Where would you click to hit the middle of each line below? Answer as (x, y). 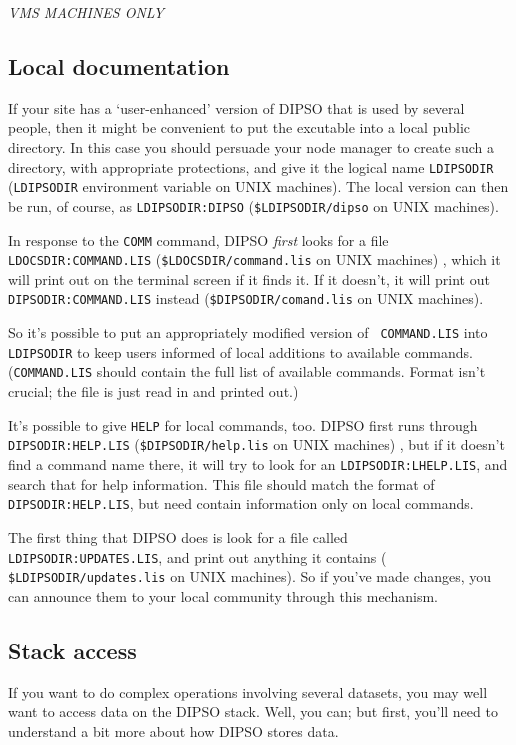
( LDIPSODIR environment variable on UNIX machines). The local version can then (258, 186)
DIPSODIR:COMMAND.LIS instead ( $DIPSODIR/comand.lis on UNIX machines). (246, 298)
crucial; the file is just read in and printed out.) (153, 391)
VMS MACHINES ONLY (86, 12)
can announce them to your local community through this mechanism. (223, 595)
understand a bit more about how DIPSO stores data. (173, 730)
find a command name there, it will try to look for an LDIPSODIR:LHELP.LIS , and (258, 463)
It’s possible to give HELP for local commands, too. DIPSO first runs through (243, 424)
